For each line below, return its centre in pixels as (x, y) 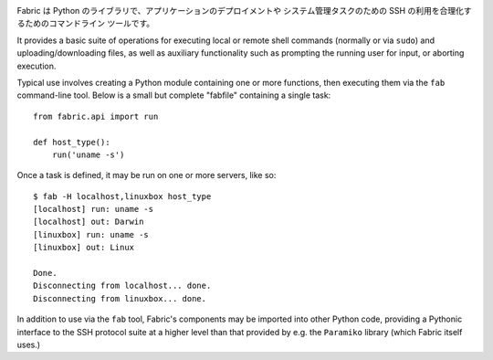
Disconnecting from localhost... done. (122, 286)
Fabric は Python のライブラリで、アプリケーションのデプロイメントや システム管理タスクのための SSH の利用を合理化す (244, 11)
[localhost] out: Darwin (89, 222)
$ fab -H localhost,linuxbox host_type (122, 196)
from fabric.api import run (96, 116)
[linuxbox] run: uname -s (91, 234)
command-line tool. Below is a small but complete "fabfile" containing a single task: (174, 95)
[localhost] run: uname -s (94, 209)
